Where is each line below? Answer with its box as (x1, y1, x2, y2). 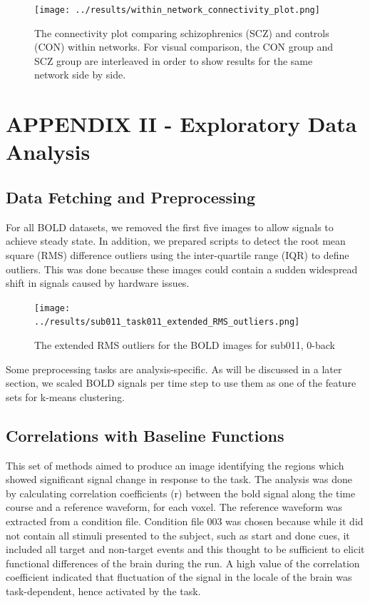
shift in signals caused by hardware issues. (6, 275, 190, 290)
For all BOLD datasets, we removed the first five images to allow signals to (6, 219, 334, 234)
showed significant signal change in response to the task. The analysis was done (6, 472, 353, 487)
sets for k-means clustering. (6, 389, 125, 404)
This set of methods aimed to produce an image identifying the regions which (6, 457, 344, 472)
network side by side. (34, 67, 126, 82)
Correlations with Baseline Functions (6, 424, 284, 446)
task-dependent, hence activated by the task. (6, 584, 201, 598)
